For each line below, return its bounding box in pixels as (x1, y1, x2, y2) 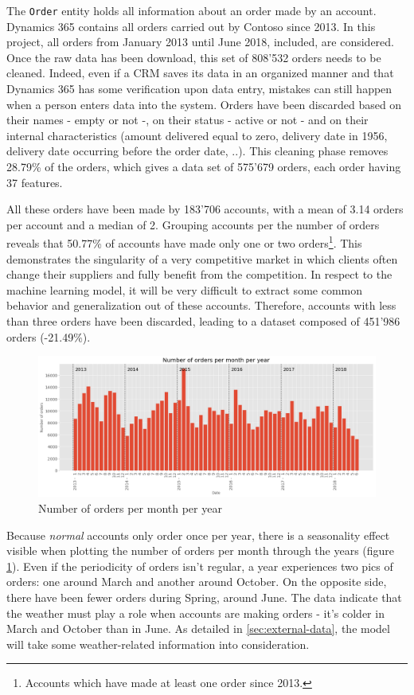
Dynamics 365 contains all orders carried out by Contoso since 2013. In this (6, 18, 376, 34)
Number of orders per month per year (38, 500, 222, 516)
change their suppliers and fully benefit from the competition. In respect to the (6, 266, 393, 283)
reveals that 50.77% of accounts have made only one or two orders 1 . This (6, 232, 362, 252)
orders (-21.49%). (6, 328, 91, 345)
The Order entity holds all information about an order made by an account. (6, 2, 377, 18)
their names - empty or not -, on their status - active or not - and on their (6, 111, 369, 128)
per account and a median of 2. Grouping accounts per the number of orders (6, 216, 380, 232)
